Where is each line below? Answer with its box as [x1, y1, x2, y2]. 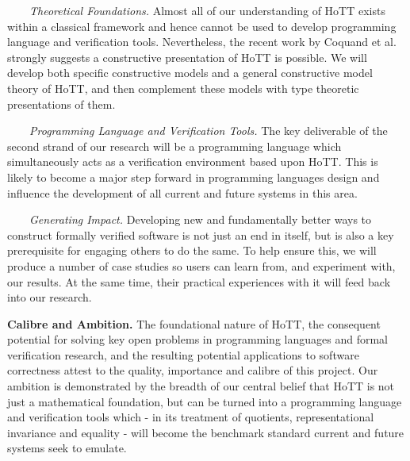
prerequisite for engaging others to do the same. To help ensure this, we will [7, 242, 377, 259]
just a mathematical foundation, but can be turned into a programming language [7, 393, 402, 409]
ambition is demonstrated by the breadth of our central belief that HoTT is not [7, 378, 395, 394]
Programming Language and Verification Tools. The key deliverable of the [29, 122, 388, 139]
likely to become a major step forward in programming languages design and [7, 168, 380, 185]
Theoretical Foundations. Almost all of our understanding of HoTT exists [29, 2, 385, 18]
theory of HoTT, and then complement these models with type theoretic [7, 79, 359, 96]
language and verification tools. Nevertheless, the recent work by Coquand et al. [7, 33, 397, 50]
